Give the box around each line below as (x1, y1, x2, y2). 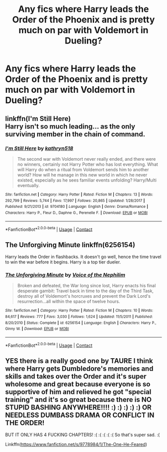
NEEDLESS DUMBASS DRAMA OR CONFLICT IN (5, 411, 155, 419)
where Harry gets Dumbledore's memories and (5, 364, 154, 373)
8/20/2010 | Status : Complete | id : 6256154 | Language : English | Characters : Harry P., (5, 320, 157, 325)
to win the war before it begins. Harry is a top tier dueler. (5, 259, 121, 265)
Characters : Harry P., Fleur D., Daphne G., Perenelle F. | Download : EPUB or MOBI (5, 210, 148, 215)
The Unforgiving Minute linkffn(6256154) (5, 241, 136, 249)
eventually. (17, 182, 40, 188)
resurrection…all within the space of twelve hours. (17, 299, 120, 305)
